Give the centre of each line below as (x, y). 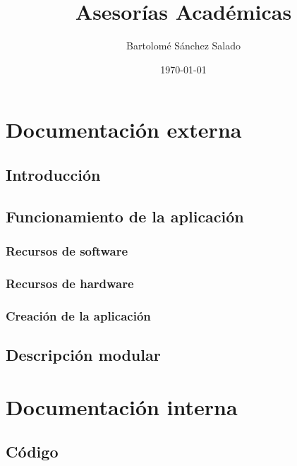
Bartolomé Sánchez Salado (183, 46)
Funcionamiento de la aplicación (125, 216)
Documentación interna (122, 406)
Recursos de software (67, 250)
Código (32, 452)
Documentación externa (124, 130)
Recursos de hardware (70, 283)
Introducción (53, 174)
